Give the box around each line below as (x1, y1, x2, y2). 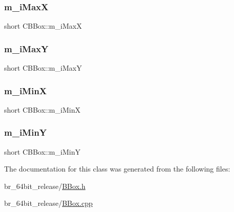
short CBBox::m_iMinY (4, 146, 81, 157)
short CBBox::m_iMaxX (4, 20, 82, 31)
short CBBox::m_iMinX (4, 104, 81, 115)
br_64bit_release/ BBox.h (4, 180, 86, 191)
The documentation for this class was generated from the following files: (4, 163, 230, 174)
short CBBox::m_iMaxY (4, 62, 82, 73)
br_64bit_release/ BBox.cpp (4, 198, 93, 208)
